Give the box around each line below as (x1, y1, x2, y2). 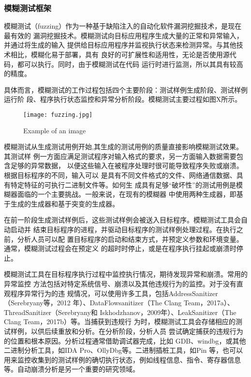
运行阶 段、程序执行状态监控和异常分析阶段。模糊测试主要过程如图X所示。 (4, 94, 242, 104)
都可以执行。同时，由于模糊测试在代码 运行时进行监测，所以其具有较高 (17, 59, 243, 69)
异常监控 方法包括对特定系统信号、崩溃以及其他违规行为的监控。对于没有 (4, 278, 236, 288)
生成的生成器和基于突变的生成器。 (10, 198, 119, 208)
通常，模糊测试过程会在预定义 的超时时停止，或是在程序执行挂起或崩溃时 (4, 243, 236, 253)
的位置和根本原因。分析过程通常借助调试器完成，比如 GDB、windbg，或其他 (4, 335, 246, 346)
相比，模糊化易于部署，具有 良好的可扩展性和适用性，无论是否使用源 (10, 49, 230, 59)
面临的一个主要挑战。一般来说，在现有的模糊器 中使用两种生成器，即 (17, 189, 236, 199)
